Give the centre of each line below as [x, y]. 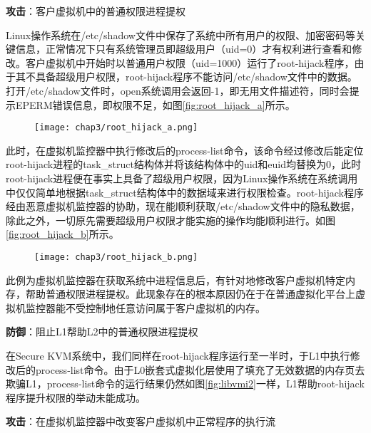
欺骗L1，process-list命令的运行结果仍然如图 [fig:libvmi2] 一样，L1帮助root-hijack [185, 384]
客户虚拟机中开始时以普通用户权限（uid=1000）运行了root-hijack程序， [190, 62]
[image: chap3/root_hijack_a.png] [116, 128]
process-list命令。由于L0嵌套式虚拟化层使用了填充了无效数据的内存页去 [200, 369]
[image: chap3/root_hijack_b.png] [116, 257]
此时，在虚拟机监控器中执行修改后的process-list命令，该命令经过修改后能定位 [185, 150]
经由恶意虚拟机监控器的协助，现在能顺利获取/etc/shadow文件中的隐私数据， [183, 206]
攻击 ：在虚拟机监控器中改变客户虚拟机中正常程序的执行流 [141, 421]
